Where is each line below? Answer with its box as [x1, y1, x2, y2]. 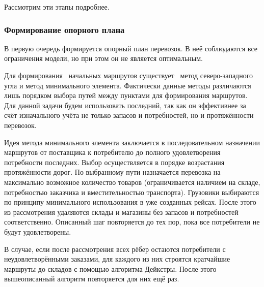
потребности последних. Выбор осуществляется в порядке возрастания [4, 156, 225, 167]
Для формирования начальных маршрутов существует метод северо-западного [4, 70, 253, 80]
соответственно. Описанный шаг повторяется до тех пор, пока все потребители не [4, 216, 260, 227]
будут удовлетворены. [4, 226, 71, 237]
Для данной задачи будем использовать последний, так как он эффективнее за [4, 100, 246, 110]
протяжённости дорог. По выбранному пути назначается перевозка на [4, 167, 221, 177]
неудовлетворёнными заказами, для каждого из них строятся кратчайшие [4, 253, 230, 264]
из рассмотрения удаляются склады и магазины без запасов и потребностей [4, 206, 239, 217]
